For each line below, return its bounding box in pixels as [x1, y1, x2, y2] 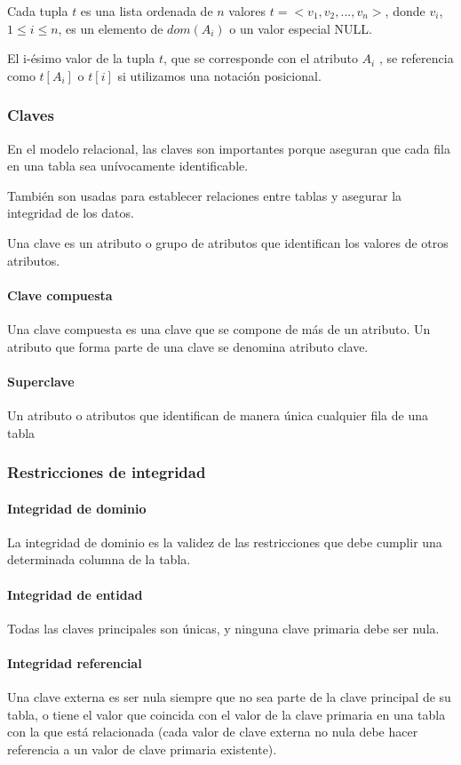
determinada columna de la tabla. [7, 550, 191, 569]
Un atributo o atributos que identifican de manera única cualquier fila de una [7, 405, 428, 424]
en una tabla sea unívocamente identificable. [7, 156, 249, 175]
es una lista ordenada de [80, 2, 213, 20]
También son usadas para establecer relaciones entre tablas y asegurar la [7, 186, 402, 204]
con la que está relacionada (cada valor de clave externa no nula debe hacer [7, 722, 418, 741]
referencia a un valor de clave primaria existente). [7, 739, 277, 758]
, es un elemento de [58, 19, 163, 37]
